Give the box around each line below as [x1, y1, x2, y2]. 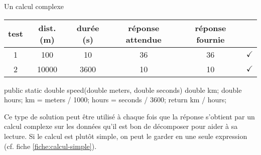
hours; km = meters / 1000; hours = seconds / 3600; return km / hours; [4, 94, 227, 105]
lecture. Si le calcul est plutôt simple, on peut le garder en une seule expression [4, 130, 247, 141]
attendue [125, 33, 162, 45]
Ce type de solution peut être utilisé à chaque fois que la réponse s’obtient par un [4, 111, 255, 121]
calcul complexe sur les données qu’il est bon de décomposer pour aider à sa [4, 121, 238, 131]
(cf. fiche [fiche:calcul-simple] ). [4, 140, 97, 151]
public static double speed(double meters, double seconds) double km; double [4, 84, 242, 95]
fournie [196, 33, 225, 45]
